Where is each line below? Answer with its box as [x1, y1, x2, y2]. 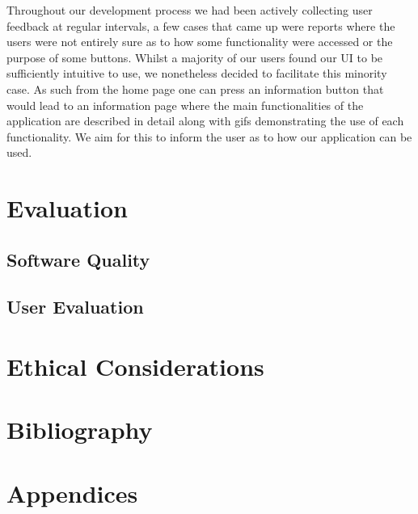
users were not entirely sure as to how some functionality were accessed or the [6, 33, 393, 50]
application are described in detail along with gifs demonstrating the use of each [6, 112, 404, 129]
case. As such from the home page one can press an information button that [6, 80, 384, 97]
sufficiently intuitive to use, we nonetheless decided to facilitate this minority [6, 65, 387, 82]
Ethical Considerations [6, 350, 264, 383]
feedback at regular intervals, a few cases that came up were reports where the [6, 17, 395, 34]
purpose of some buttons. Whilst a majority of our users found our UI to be [6, 48, 383, 65]
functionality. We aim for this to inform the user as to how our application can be [6, 128, 412, 145]
